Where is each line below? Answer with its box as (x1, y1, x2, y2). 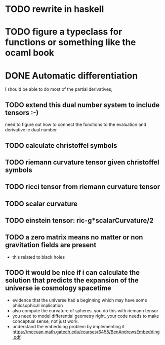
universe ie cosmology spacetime (5, 284, 112, 292)
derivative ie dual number (5, 127, 57, 133)
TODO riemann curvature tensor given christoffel (5, 158, 160, 167)
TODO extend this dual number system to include (5, 101, 160, 109)
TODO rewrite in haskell (5, 3, 104, 15)
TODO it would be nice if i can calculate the (5, 269, 140, 277)
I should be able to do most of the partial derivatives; (5, 86, 113, 92)
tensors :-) (5, 108, 39, 117)
